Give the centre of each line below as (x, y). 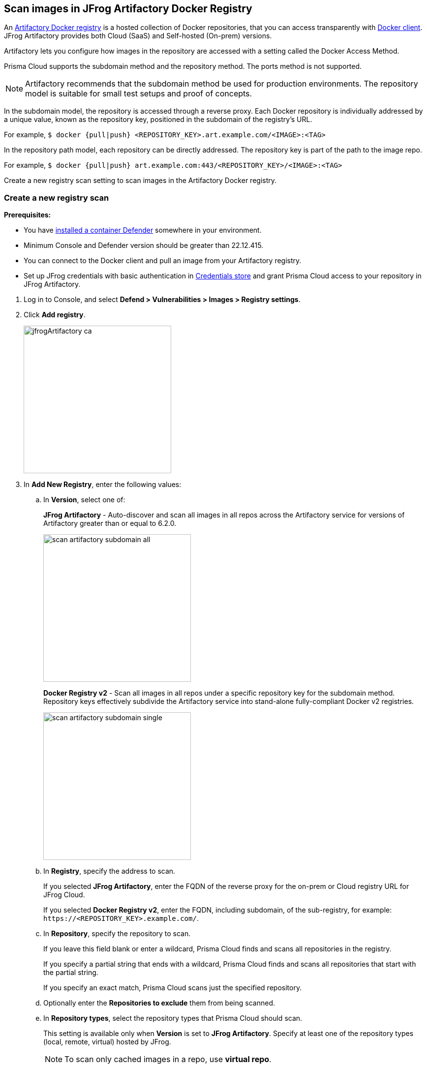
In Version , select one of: (84, 500)
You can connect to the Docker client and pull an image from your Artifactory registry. (163, 261)
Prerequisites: (28, 215)
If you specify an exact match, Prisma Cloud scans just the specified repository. (173, 988)
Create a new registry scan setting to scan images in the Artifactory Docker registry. (140, 181)
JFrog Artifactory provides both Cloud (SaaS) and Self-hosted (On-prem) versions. (138, 36)
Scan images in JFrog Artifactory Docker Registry (128, 9)
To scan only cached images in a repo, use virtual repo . (168, 1059)
